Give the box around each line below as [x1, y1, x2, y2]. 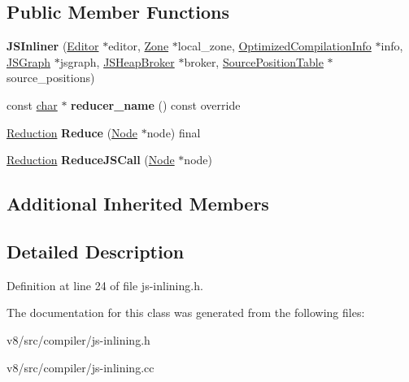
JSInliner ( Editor [7, 37, 99, 54]
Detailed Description [7, 238, 185, 263]
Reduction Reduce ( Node [7, 124, 138, 141]
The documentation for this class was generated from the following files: [7, 304, 365, 321]
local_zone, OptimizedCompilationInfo [177, 37, 372, 54]
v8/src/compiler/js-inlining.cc [7, 358, 154, 375]
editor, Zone [108, 37, 169, 54]
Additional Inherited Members [7, 191, 269, 216]
